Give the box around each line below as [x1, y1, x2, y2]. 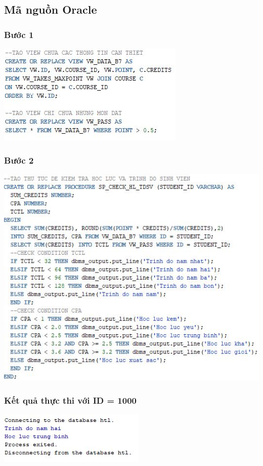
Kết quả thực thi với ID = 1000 [4, 394, 137, 406]
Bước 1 [4, 28, 34, 41]
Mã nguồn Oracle [4, 2, 97, 17]
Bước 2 [4, 153, 34, 166]
